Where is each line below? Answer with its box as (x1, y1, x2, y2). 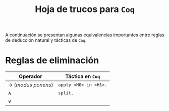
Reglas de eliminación (5, 55, 99, 66)
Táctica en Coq (65, 73, 100, 80)
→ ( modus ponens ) (8, 81, 53, 88)
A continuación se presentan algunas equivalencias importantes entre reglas (5, 32, 164, 38)
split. (58, 90, 74, 96)
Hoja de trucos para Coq (35, 4, 135, 15)
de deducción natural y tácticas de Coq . (5, 37, 87, 43)
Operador (18, 73, 42, 80)
